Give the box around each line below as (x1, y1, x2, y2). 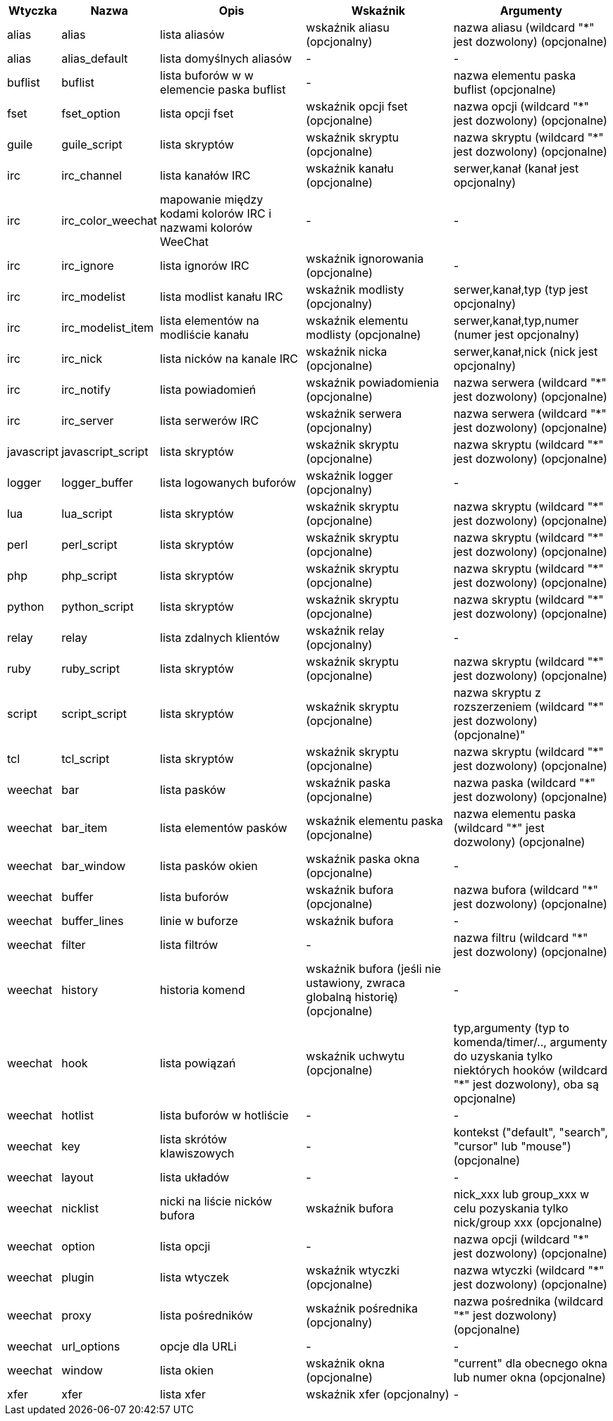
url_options (61, 1339, 120, 1353)
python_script (61, 600, 134, 614)
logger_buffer (61, 476, 133, 490)
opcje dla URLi (160, 1339, 237, 1353)
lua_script (61, 507, 113, 521)
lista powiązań (160, 1056, 236, 1070)
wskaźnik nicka (306, 345, 388, 359)
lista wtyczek (160, 1270, 230, 1284)
